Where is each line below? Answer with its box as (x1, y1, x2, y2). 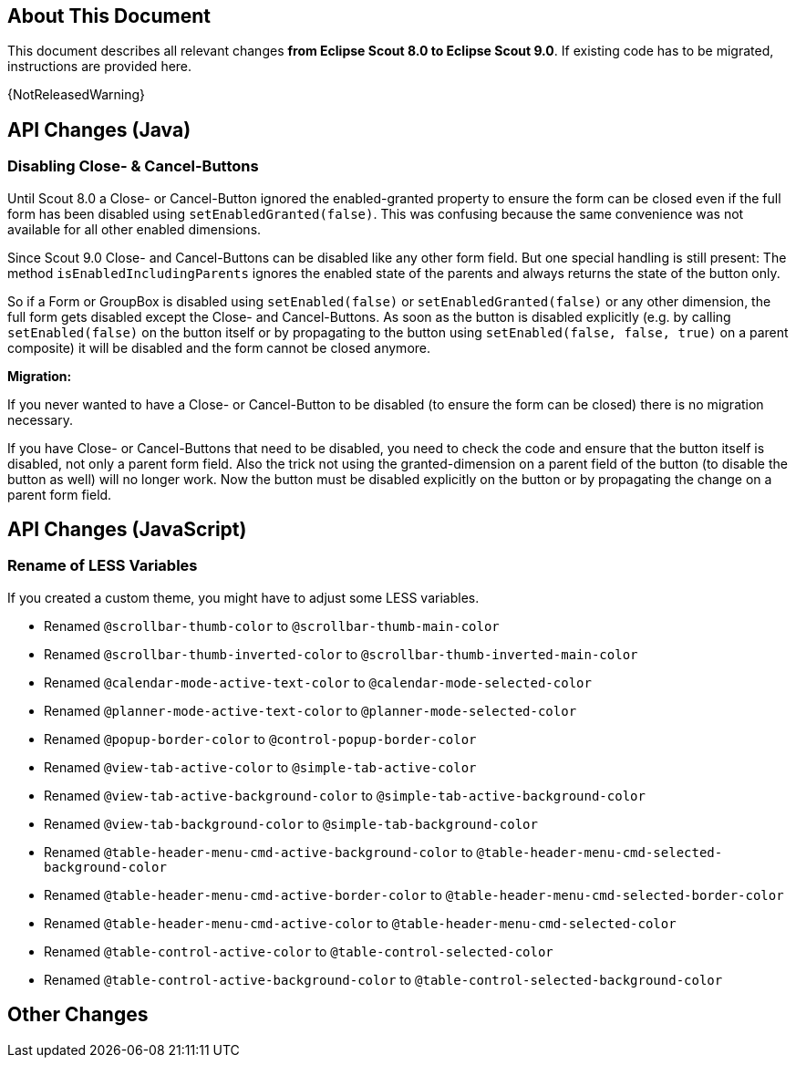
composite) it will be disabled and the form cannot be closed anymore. (7, 339, 431, 356)
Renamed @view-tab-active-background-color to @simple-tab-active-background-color (44, 787, 646, 803)
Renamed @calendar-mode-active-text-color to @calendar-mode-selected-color (44, 674, 592, 690)
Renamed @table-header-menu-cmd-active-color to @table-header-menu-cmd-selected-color (44, 915, 677, 931)
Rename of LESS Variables (7, 556, 198, 575)
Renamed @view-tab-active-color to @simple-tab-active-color (44, 759, 477, 775)
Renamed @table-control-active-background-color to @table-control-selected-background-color (44, 971, 723, 987)
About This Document (7, 5, 211, 27)
